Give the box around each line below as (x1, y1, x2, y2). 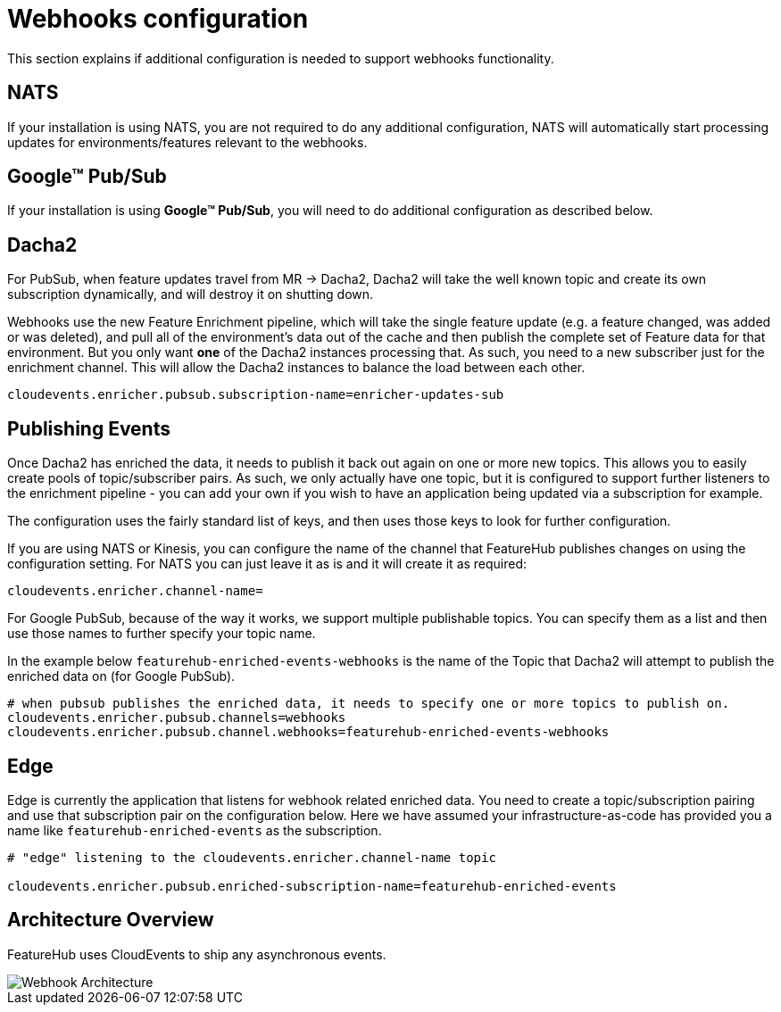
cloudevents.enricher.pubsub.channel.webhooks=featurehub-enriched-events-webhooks (7, 725, 610, 740)
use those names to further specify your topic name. (7, 626, 316, 642)
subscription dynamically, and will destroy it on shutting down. (7, 286, 374, 303)
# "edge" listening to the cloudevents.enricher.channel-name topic (7, 850, 496, 865)
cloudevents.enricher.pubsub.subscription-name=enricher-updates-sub (7, 387, 504, 402)
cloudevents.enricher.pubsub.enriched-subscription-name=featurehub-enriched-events (7, 878, 617, 893)
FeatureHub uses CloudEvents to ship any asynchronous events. (7, 946, 386, 962)
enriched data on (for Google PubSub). (7, 668, 236, 684)
